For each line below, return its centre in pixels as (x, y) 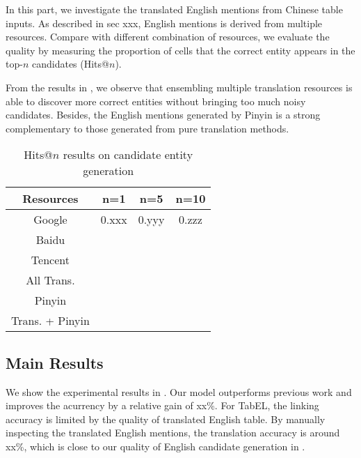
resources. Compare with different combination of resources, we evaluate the (168, 37)
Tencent (50, 260)
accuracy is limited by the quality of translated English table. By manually (166, 419)
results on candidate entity (128, 155)
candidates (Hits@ (70, 64)
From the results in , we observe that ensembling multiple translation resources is (179, 87)
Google (50, 220)
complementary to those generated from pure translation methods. (147, 128)
